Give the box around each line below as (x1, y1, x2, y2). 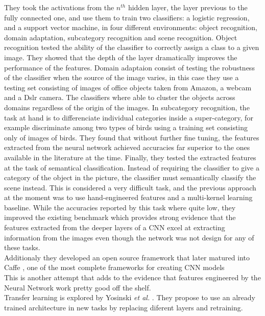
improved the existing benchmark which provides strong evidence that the (4, 212, 236, 223)
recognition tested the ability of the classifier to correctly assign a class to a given (4, 42, 259, 53)
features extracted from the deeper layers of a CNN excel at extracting (4, 222, 225, 233)
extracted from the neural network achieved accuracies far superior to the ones (4, 142, 250, 153)
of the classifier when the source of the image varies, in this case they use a (4, 72, 239, 83)
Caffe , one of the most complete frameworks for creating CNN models (4, 262, 225, 273)
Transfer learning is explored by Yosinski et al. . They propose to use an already (4, 292, 255, 303)
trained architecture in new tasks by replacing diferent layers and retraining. (4, 302, 243, 312)
